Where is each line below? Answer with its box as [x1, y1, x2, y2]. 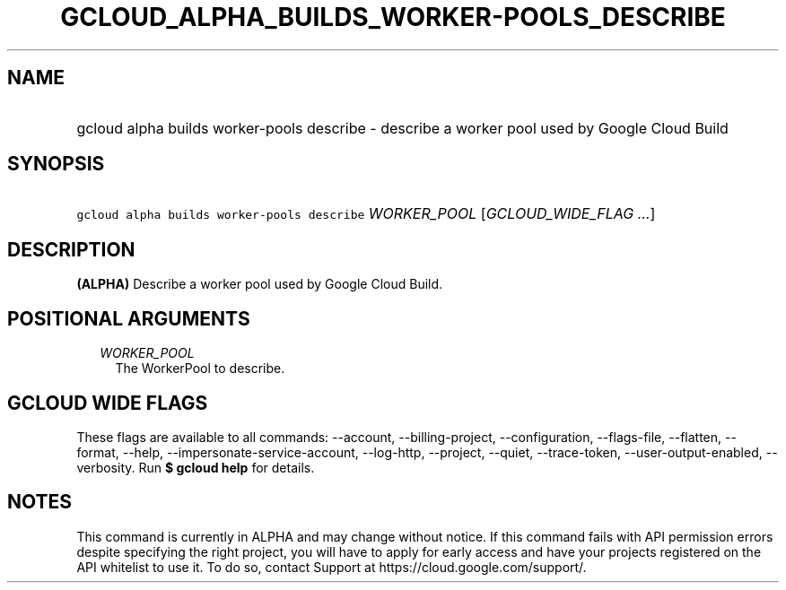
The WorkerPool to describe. [115, 360, 285, 377]
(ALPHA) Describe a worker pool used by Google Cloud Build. [76, 276, 443, 292]
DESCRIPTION [7, 238, 135, 261]
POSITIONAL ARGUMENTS [7, 307, 250, 330]
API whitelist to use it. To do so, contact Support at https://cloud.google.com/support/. [76, 559, 587, 575]
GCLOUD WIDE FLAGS [7, 391, 208, 414]
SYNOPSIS [7, 152, 105, 176]
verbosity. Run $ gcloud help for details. [76, 459, 315, 475]
